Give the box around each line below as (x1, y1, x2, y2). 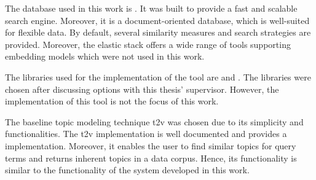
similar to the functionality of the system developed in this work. (5, 163, 250, 176)
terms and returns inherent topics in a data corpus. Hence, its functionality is (5, 151, 297, 164)
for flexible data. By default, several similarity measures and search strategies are (5, 26, 311, 39)
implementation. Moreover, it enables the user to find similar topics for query (5, 139, 296, 152)
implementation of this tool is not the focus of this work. (5, 95, 219, 108)
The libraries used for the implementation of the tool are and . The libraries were (5, 70, 311, 83)
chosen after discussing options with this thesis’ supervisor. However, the (5, 82, 279, 95)
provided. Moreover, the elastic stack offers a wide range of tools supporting (5, 37, 291, 50)
